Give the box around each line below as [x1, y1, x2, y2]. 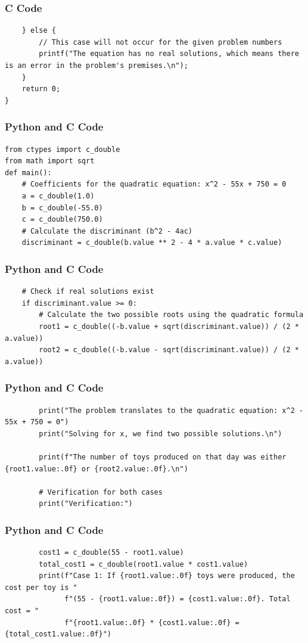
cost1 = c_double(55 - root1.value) [39, 548, 184, 557]
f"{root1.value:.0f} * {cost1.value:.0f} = [64, 618, 239, 627]
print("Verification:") [39, 499, 133, 508]
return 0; [21, 85, 61, 94]
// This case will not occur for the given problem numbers [39, 38, 282, 46]
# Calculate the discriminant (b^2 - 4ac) [21, 226, 192, 235]
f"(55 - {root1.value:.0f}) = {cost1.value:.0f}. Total [64, 595, 291, 604]
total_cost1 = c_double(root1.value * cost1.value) [39, 560, 248, 569]
